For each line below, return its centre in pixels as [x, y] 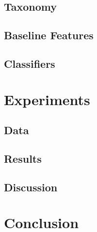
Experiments [47, 99]
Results [23, 158]
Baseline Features [49, 35]
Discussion [31, 187]
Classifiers [30, 63]
